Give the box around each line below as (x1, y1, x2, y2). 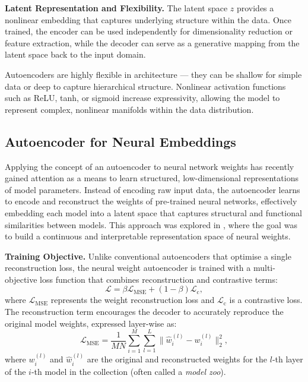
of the (5, 365, 26, 377)
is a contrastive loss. (229, 293, 303, 306)
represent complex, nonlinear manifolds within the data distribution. (5, 103, 254, 115)
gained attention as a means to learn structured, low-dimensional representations (5, 172, 299, 184)
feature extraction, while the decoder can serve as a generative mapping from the (5, 36, 300, 49)
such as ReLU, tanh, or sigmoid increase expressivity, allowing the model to (5, 91, 280, 104)
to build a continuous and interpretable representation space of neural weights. (5, 230, 291, 242)
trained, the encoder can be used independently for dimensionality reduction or (5, 25, 293, 37)
